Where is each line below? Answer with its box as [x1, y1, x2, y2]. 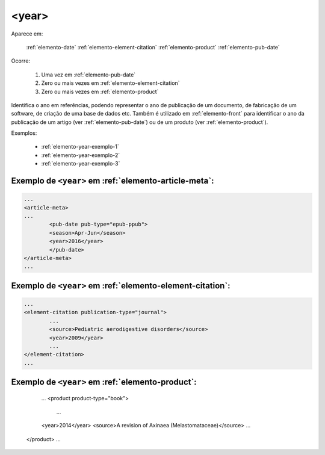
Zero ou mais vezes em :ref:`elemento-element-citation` [41, 79, 180, 87]
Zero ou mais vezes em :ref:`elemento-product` [41, 88, 159, 95]
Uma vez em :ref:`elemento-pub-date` [41, 71, 136, 78]
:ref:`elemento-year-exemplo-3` [41, 160, 120, 167]
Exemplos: [11, 129, 37, 137]
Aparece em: [11, 30, 43, 37]
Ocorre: [11, 57, 30, 64]
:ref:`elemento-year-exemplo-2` [41, 151, 120, 159]
